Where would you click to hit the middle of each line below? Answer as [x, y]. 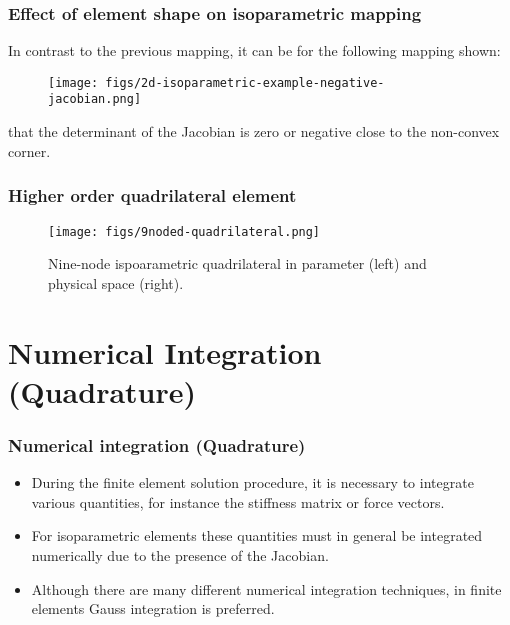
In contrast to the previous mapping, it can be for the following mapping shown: [254, 50]
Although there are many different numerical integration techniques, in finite [266, 588]
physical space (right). [116, 282]
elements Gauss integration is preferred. [153, 608]
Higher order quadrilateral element [152, 195]
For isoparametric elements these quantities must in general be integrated [257, 535]
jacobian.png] [95, 99]
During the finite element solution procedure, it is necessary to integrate [252, 482]
